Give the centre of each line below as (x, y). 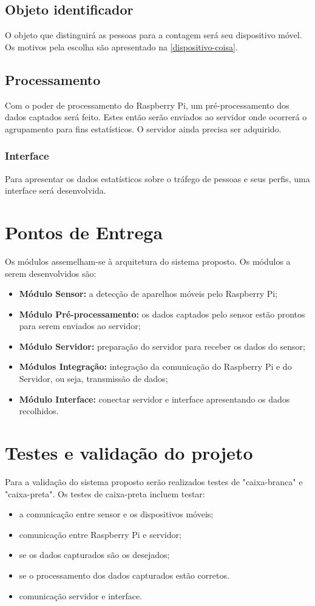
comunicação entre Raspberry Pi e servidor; (100, 534)
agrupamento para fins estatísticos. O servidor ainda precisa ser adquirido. (143, 128)
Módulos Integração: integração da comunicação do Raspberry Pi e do (155, 366)
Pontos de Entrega (84, 232)
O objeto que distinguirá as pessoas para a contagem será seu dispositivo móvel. (154, 35)
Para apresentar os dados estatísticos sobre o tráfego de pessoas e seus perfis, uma (157, 178)
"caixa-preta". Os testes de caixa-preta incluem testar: (105, 493)
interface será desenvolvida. (56, 190)
